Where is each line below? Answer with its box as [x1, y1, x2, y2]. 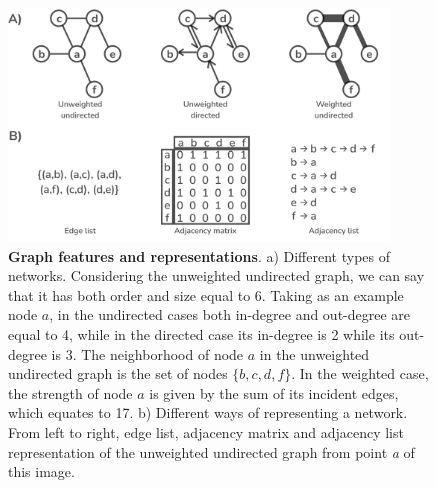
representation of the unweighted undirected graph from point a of [8, 441, 415, 462]
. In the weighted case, [291, 363, 429, 384]
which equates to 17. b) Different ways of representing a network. [8, 402, 408, 423]
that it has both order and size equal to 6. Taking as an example [8, 284, 404, 305]
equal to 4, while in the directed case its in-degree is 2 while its [8, 323, 395, 344]
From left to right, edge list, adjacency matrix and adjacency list [8, 421, 404, 442]
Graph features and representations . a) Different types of [8, 245, 391, 266]
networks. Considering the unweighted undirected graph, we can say [8, 265, 425, 286]
